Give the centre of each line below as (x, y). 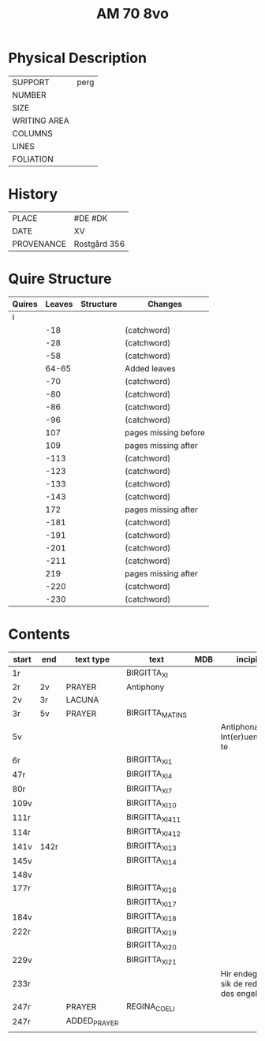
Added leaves (150, 368)
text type (92, 659)
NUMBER (29, 95)
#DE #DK (91, 218)
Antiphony (145, 687)
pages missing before (165, 432)
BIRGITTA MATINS (157, 713)
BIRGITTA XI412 (153, 832)
